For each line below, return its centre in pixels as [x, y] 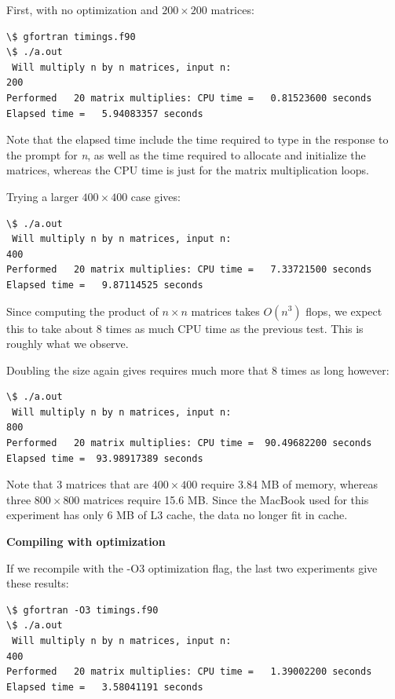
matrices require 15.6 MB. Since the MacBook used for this [226, 499]
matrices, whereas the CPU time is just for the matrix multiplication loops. [188, 170]
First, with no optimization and [82, 9]
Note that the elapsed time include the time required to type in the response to [197, 139]
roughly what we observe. [68, 344]
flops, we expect [344, 311]
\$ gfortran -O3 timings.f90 [82, 610]
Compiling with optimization [86, 542]
